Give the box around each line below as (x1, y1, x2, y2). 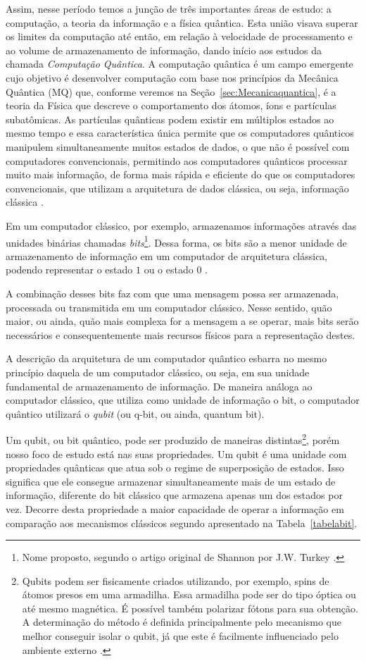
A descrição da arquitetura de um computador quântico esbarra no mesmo (6, 351, 327, 366)
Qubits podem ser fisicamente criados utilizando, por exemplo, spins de (22, 573, 329, 588)
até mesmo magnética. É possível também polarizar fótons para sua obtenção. (22, 600, 358, 615)
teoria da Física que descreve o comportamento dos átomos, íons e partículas (6, 98, 336, 113)
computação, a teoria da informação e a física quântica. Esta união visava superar (6, 15, 358, 30)
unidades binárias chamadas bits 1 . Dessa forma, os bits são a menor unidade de (6, 233, 347, 249)
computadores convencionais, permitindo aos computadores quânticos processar (6, 153, 348, 168)
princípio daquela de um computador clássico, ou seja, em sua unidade (6, 364, 310, 379)
